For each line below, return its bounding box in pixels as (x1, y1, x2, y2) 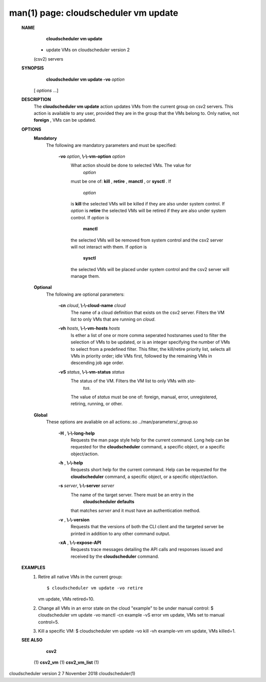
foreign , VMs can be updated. (33, 117, 96, 123)
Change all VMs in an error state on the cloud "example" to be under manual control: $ (38, 605, 214, 611)
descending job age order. (70, 360, 124, 366)
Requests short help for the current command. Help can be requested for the (70, 467, 227, 473)
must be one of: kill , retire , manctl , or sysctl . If (70, 178, 171, 184)
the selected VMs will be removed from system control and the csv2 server (70, 237, 224, 243)
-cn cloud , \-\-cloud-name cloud (58, 303, 126, 308)
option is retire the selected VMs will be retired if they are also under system (70, 207, 226, 214)
